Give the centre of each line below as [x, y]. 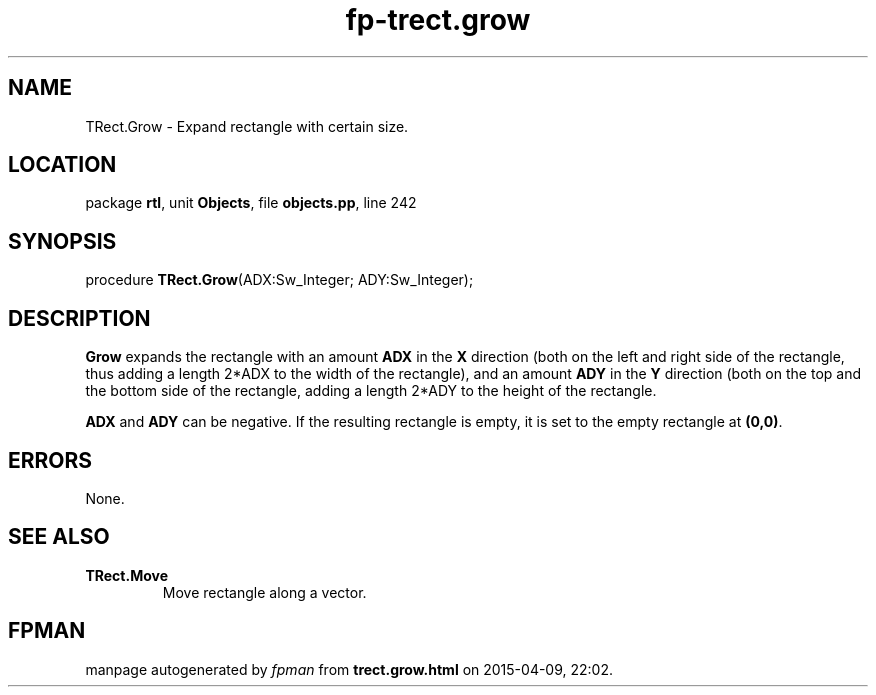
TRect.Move [126, 575]
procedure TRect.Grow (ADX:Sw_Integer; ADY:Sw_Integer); [279, 280]
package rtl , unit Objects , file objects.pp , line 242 [251, 203]
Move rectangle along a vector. [264, 592]
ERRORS [50, 460]
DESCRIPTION [79, 318]
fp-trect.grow [438, 20]
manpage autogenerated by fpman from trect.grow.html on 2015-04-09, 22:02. [349, 669]
